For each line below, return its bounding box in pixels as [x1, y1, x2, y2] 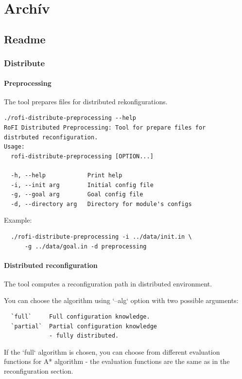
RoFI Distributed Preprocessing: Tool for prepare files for [4, 124, 206, 131]
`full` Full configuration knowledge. [11, 313, 150, 321]
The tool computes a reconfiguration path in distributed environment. [4, 278, 212, 288]
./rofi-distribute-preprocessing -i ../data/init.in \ [11, 233, 192, 240]
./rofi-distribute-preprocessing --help [4, 114, 137, 122]
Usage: [4, 143, 25, 151]
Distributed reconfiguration [4, 260, 98, 270]
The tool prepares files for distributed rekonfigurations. [4, 96, 168, 106]
